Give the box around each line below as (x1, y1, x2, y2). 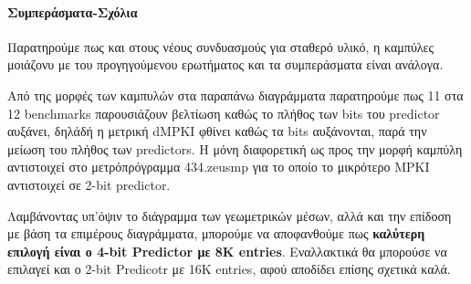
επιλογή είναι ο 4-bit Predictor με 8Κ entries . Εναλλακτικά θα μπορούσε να (7, 241, 447, 260)
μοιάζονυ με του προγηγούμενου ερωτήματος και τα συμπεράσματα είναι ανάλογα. (7, 55, 444, 74)
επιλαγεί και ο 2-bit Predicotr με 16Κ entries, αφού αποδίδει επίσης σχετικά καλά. (7, 259, 451, 279)
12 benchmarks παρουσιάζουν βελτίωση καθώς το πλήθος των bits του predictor (7, 103, 440, 122)
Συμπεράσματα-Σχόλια (7, 2, 138, 21)
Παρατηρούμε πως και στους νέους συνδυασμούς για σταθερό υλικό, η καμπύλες (7, 37, 434, 56)
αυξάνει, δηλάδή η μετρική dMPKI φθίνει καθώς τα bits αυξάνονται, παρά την (7, 121, 427, 141)
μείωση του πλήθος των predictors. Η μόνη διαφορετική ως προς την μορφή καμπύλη (7, 139, 463, 158)
